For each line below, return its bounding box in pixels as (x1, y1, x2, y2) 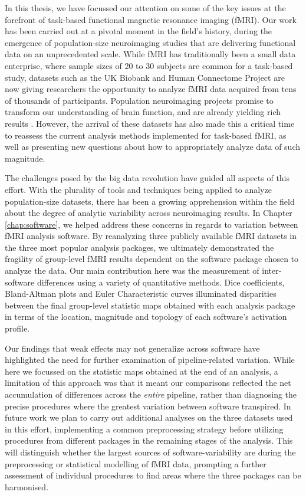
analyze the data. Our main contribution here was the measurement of (5, 264, 259, 277)
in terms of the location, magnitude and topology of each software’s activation (5, 310, 287, 323)
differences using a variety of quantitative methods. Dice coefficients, (37, 276, 285, 288)
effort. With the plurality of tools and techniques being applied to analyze (5, 183, 272, 195)
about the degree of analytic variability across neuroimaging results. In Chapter (5, 206, 292, 219)
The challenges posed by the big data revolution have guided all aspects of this (5, 172, 290, 184)
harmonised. (5, 480, 49, 493)
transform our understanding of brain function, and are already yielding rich (5, 106, 281, 118)
